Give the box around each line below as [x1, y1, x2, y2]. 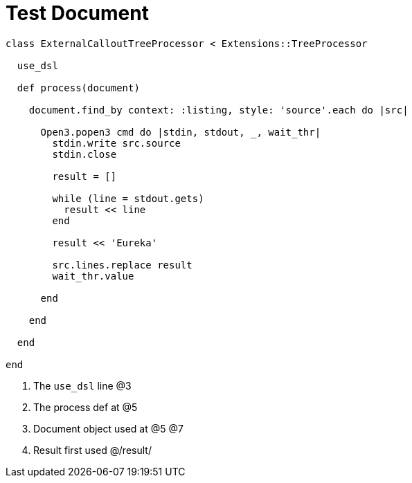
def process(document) [17, 82, 140, 93]
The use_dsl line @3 [33, 379, 132, 392]
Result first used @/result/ [33, 444, 152, 456]
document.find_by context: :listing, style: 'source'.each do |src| [28, 104, 409, 116]
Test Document [6, 1, 149, 25]
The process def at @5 [33, 401, 138, 413]
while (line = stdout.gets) [52, 192, 204, 204]
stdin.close [52, 148, 117, 160]
